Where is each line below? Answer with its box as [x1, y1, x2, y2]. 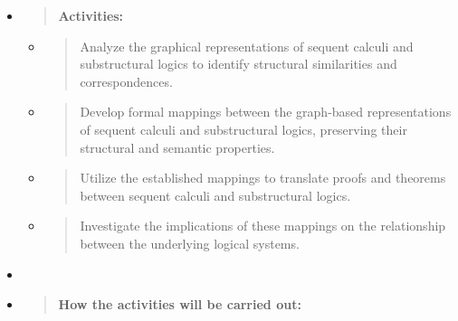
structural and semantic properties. [80, 137, 275, 156]
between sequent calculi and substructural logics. [80, 185, 351, 204]
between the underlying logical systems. [80, 233, 300, 252]
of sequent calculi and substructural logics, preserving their [80, 119, 407, 138]
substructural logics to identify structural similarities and [80, 54, 397, 73]
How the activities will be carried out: [58, 295, 301, 314]
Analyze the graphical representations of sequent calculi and [80, 36, 414, 55]
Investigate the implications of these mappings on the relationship [80, 216, 446, 235]
